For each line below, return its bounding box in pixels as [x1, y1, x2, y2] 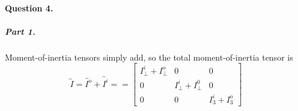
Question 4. [5, 1, 53, 14]
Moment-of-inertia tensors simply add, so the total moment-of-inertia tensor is [5, 50, 293, 63]
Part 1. [5, 25, 35, 37]
